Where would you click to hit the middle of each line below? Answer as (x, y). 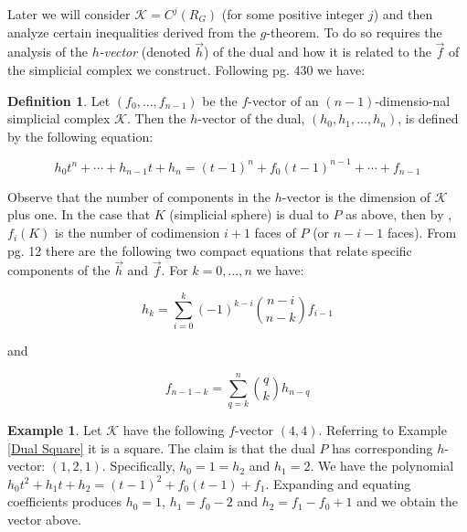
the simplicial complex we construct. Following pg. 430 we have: (186, 69)
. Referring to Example (382, 429)
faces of (275, 233)
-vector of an (283, 100)
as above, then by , (399, 214)
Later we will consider (69, 14)
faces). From (422, 233)
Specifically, (143, 466)
